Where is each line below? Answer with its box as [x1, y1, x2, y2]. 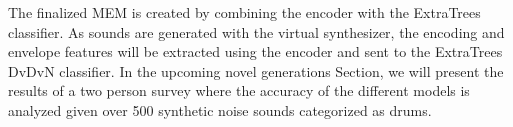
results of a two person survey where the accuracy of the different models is [8, 80, 470, 101]
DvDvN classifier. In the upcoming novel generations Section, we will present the [8, 60, 504, 81]
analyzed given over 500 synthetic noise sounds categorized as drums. [8, 99, 432, 120]
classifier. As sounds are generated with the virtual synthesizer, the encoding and [8, 21, 505, 42]
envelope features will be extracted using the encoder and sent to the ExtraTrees [8, 41, 503, 62]
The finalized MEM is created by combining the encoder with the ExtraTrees [8, 2, 481, 22]
